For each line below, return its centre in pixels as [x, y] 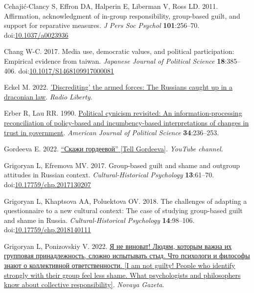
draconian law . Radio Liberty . [48, 96]
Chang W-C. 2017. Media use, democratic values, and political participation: [119, 51]
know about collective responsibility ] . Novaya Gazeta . [84, 284]
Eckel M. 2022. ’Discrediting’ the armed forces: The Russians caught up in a [118, 87]
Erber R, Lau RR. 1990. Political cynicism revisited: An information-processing [123, 113]
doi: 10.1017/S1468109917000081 [66, 70]
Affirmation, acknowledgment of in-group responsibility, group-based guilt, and [122, 15]
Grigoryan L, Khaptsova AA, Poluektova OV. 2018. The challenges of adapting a [126, 201]
